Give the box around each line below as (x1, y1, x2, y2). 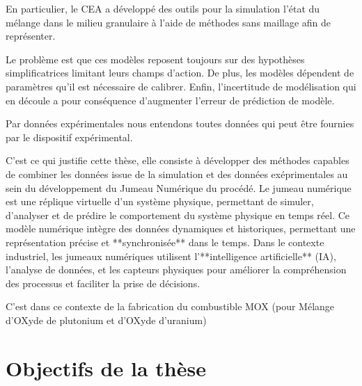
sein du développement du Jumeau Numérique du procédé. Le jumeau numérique (6, 180, 352, 195)
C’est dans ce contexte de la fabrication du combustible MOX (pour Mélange (6, 299, 335, 314)
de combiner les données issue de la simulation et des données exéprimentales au (6, 166, 348, 181)
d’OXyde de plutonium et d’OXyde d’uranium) (6, 312, 207, 327)
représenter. (6, 29, 56, 43)
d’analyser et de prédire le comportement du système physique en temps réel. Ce (6, 207, 350, 222)
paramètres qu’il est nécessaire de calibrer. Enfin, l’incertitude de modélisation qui (6, 79, 356, 93)
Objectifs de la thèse (6, 353, 206, 382)
